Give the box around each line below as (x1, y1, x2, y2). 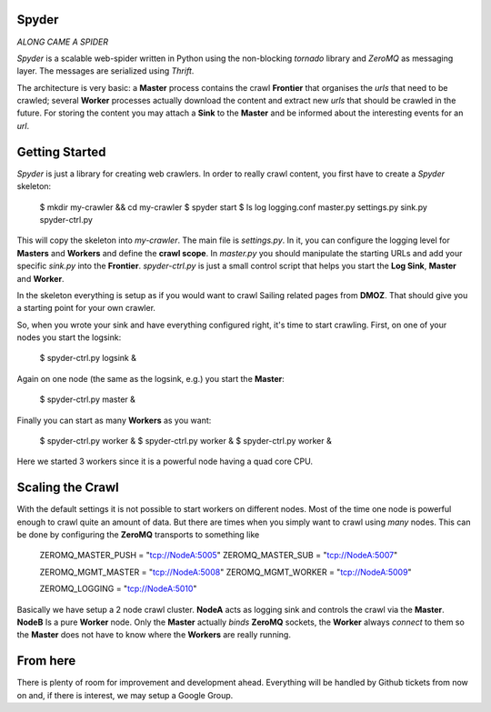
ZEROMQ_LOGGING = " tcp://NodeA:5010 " (39, 583, 197, 595)
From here (16, 653, 76, 668)
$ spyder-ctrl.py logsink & (39, 353, 136, 364)
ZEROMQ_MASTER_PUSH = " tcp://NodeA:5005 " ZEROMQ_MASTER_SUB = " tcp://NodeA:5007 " (39, 550, 398, 561)
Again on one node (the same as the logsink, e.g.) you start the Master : (16, 373, 286, 384)
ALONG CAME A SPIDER (16, 36, 109, 47)
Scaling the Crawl (16, 480, 120, 496)
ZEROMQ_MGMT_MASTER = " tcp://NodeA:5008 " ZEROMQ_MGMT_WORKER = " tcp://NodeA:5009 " (39, 567, 413, 577)
